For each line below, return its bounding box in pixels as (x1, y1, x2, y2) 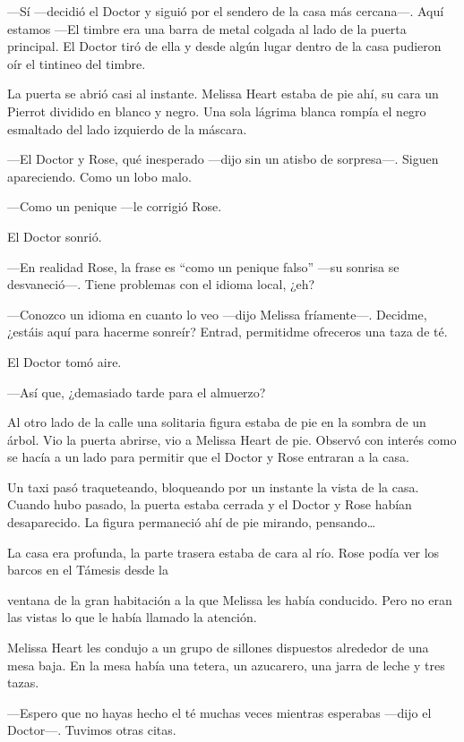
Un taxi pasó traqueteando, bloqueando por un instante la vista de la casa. (7, 477, 419, 496)
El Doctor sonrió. (7, 226, 102, 245)
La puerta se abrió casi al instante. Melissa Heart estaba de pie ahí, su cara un (7, 84, 439, 103)
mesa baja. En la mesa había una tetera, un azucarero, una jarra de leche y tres (7, 655, 445, 674)
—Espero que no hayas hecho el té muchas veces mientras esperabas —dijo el (7, 703, 432, 721)
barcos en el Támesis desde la (7, 560, 168, 579)
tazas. (7, 673, 39, 692)
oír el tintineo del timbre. (7, 54, 146, 72)
